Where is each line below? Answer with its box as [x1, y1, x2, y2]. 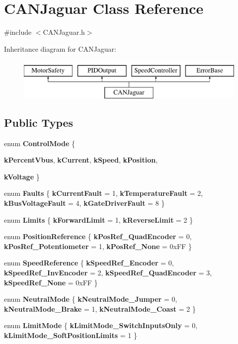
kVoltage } [4, 171, 40, 181]
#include [4, 27, 32, 37]
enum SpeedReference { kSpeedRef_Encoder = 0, [4, 258, 174, 268]
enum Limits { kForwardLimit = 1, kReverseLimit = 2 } [4, 214, 193, 225]
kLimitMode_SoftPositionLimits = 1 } [4, 330, 137, 340]
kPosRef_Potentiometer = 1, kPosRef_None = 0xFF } [4, 241, 192, 251]
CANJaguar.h [43, 27, 85, 37]
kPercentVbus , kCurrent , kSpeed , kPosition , [4, 155, 158, 165]
